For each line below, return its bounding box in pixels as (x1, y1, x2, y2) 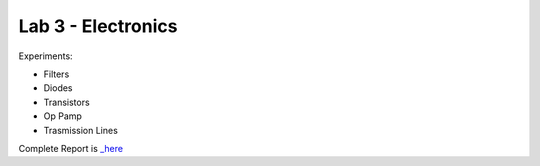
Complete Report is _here (18, 142, 124, 154)
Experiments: (18, 50, 74, 62)
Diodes (43, 82, 74, 94)
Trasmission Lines (43, 124, 119, 136)
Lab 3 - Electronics (18, 15, 178, 37)
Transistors (43, 96, 90, 108)
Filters (43, 68, 70, 80)
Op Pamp (43, 110, 82, 122)
